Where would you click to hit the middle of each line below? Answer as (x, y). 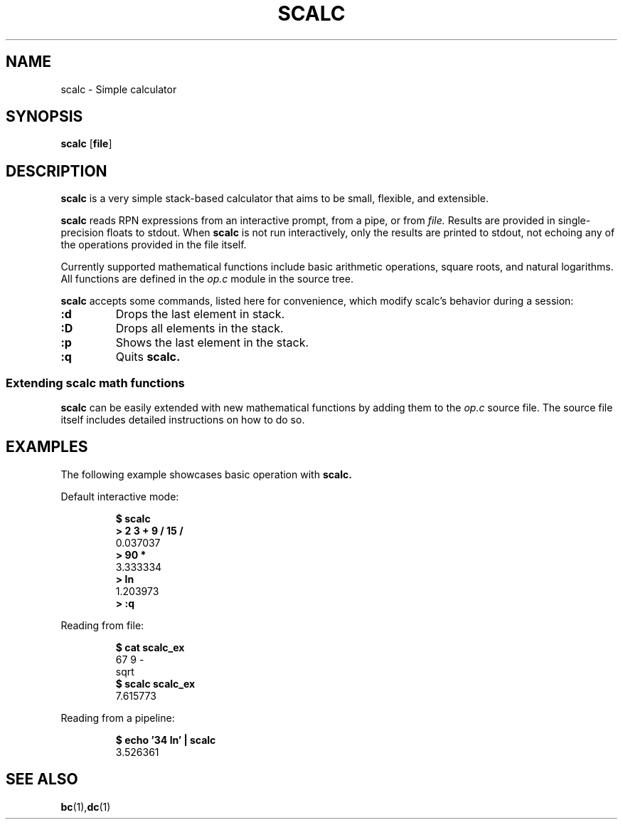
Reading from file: (102, 625)
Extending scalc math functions (95, 383)
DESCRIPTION (57, 171)
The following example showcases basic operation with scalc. (206, 474)
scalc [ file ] (86, 144)
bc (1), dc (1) (86, 806)
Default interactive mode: (120, 496)
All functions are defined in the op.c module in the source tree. (207, 279)
